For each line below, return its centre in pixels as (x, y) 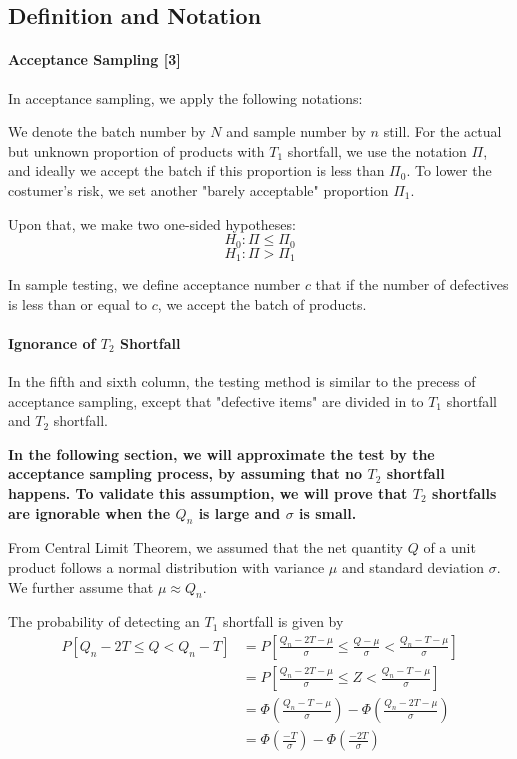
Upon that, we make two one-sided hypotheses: (152, 223)
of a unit (449, 547)
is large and (239, 512)
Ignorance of (52, 342)
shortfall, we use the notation (377, 150)
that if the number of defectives (412, 284)
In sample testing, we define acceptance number (154, 284)
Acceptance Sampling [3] (94, 59)
